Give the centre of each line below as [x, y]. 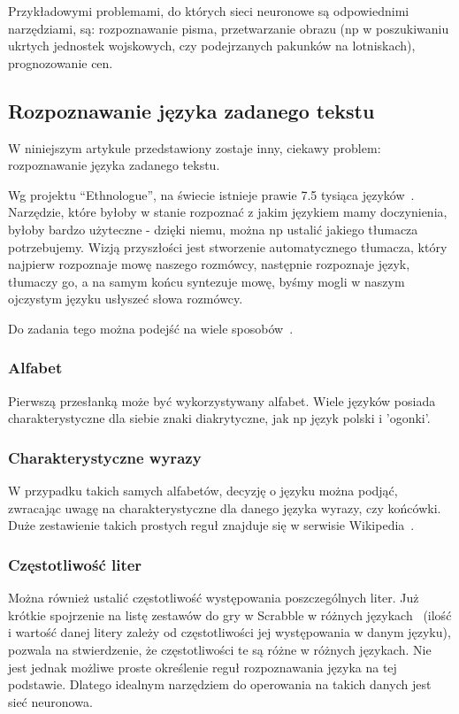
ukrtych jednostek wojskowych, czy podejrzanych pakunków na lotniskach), [212, 46]
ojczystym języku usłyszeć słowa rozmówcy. [126, 299]
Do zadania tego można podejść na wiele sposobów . [151, 328]
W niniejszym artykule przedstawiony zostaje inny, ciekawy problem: [195, 147]
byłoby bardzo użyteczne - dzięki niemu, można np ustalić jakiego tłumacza [213, 229]
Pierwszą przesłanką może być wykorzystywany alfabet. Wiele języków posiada [222, 400]
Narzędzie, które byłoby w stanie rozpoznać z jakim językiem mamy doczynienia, [228, 212]
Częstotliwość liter [75, 564]
